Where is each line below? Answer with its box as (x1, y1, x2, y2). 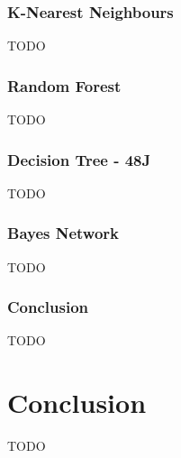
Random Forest (7, 74, 122, 96)
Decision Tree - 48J (7, 148, 151, 170)
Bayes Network (7, 222, 120, 244)
